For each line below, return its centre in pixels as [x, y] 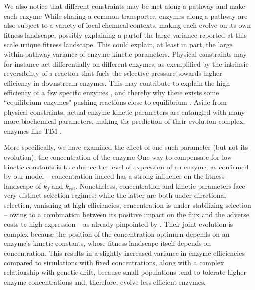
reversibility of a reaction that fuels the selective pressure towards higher [113, 73]
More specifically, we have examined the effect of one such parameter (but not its [126, 147]
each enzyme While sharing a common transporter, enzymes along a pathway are [126, 15]
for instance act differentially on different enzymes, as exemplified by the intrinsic [126, 63]
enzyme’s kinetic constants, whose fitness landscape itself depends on [108, 243]
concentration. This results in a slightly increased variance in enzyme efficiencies [124, 253]
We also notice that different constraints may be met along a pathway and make [125, 6]
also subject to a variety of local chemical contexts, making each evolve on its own [127, 25]
